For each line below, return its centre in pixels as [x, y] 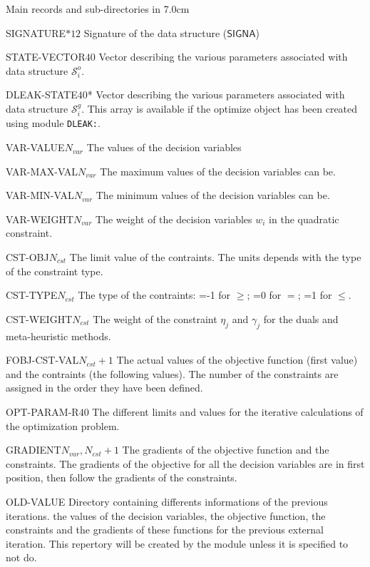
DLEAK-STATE [42, 94]
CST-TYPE [32, 295]
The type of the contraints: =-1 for [154, 295]
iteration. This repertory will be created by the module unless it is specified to [177, 543]
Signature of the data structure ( [155, 32]
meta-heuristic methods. [58, 336]
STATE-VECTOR [46, 57]
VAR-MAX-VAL [42, 171]
